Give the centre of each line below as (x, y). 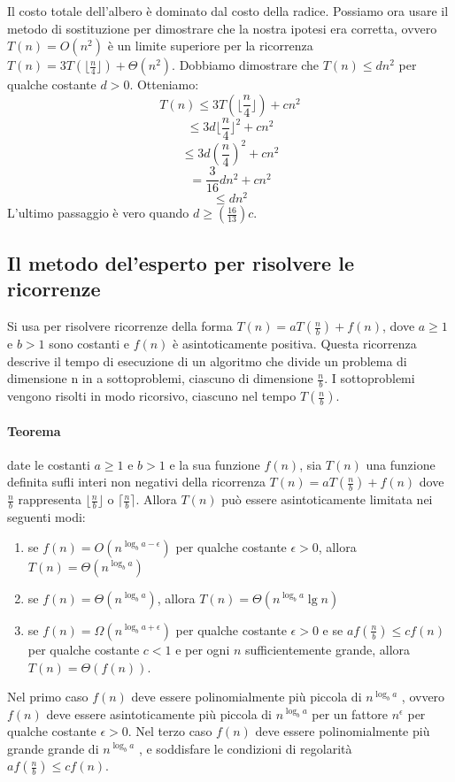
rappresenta (50, 499)
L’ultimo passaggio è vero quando (98, 213)
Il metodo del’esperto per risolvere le (181, 262)
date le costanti (49, 464)
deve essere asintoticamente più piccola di (159, 713)
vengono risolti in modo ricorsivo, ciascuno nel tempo (152, 396)
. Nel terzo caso (170, 731)
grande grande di (53, 748)
